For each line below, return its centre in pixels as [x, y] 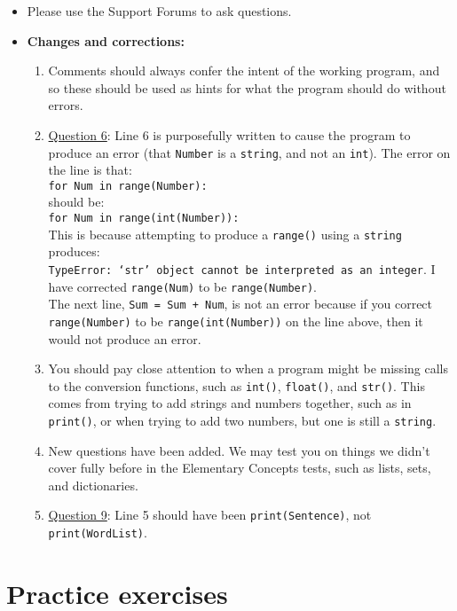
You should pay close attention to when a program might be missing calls [248, 368]
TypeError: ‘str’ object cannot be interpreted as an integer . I [242, 268]
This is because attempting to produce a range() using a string [225, 234]
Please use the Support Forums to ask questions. [159, 11]
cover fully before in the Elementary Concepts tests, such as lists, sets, [240, 468]
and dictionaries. [93, 485]
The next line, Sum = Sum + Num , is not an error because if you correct [240, 304]
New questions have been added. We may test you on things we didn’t [239, 450]
